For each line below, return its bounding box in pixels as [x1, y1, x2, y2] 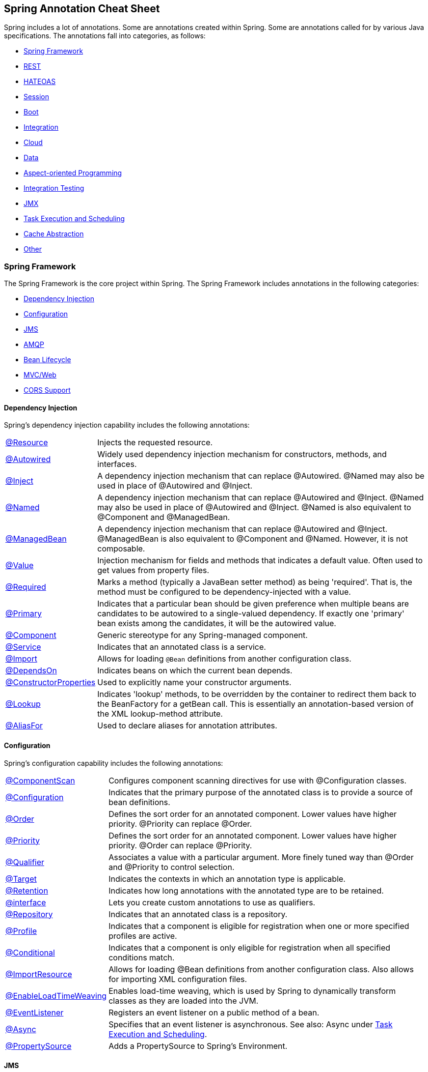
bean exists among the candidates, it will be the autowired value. [97, 618, 336, 629]
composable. [97, 544, 145, 554]
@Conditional [5, 947, 55, 957]
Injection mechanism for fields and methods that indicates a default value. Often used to [97, 555, 423, 566]
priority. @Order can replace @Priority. [108, 840, 252, 850]
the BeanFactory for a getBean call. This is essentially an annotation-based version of [97, 699, 414, 709]
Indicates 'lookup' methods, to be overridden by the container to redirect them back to [97, 689, 417, 699]
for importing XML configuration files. [108, 974, 247, 984]
